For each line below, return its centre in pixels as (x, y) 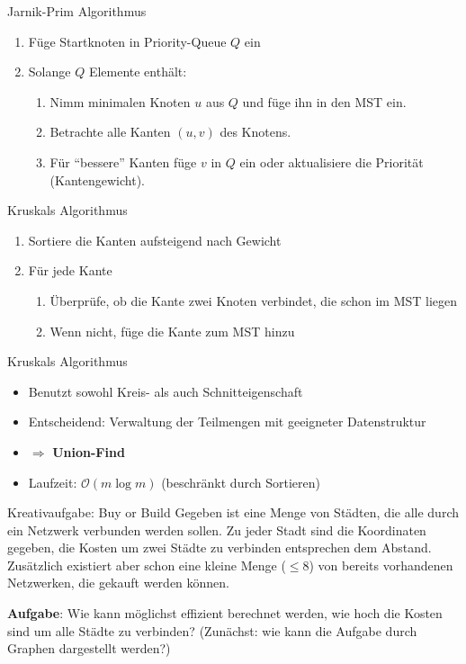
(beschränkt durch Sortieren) (241, 482)
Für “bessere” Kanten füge (123, 162)
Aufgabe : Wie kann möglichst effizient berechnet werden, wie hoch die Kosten (225, 613)
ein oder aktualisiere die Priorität (332, 162)
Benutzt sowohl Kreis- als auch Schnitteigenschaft (166, 391)
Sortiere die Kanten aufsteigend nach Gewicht (155, 240)
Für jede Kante (70, 270)
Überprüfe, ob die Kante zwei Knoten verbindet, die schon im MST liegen (254, 300)
